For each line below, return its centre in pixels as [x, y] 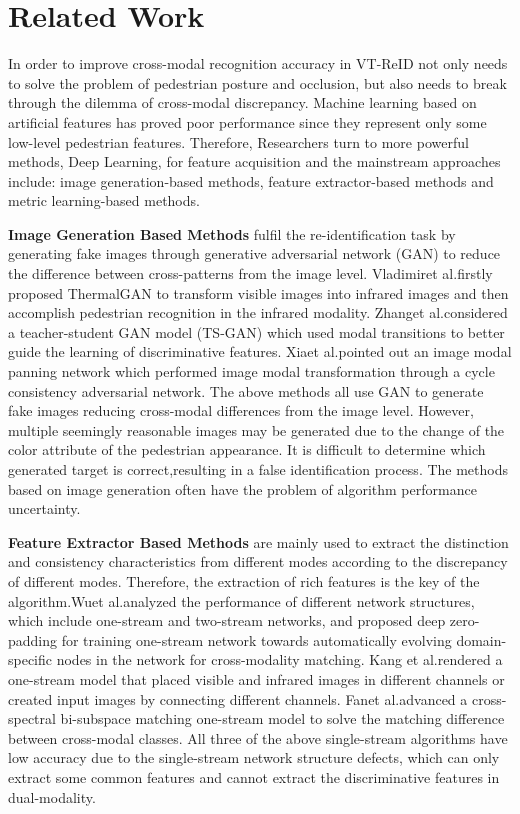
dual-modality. [52, 796]
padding [33, 639]
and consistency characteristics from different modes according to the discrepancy [258, 561]
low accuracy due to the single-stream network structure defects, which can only [254, 757]
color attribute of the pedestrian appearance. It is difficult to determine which [247, 449]
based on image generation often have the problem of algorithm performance [242, 488]
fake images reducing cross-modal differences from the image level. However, [241, 410]
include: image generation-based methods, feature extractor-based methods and [251, 180]
